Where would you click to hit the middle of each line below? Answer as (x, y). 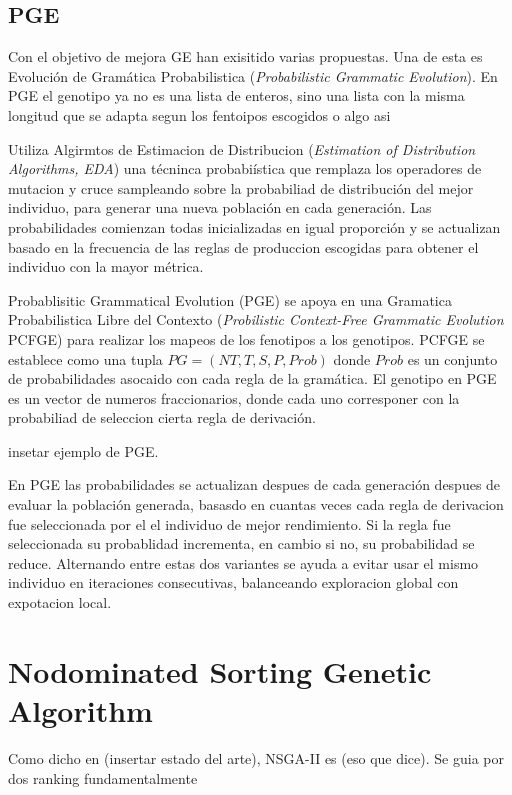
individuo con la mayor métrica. (106, 266)
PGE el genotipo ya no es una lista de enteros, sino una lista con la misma (236, 95)
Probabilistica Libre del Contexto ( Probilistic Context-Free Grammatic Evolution (256, 319)
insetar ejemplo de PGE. (83, 450)
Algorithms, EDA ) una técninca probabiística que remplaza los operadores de (245, 168)
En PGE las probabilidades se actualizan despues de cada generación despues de (254, 484)
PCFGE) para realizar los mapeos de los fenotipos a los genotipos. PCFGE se (246, 338)
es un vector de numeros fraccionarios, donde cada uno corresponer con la (234, 397)
